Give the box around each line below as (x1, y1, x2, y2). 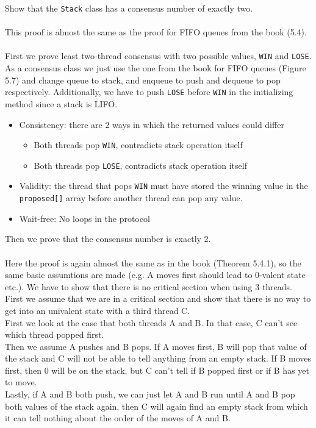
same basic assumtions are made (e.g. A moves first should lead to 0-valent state (5, 268, 306, 281)
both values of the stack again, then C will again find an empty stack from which (5, 399, 308, 412)
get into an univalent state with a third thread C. (5, 304, 190, 316)
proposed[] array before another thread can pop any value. (19, 191, 243, 204)
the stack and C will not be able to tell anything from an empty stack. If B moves (5, 352, 312, 365)
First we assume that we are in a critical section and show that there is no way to (5, 292, 311, 305)
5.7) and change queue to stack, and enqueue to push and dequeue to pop (5, 73, 281, 86)
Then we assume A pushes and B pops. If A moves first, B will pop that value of (5, 340, 307, 352)
